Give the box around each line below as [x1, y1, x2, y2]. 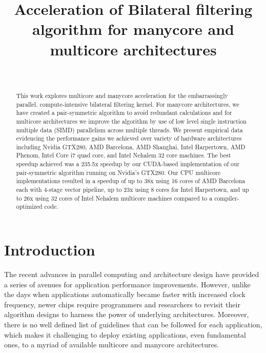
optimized [16, 202, 43, 211]
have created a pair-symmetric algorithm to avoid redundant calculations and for [16, 108, 232, 117]
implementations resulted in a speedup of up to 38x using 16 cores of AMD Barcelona [16, 176, 245, 185]
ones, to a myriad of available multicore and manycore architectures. [4, 339, 219, 350]
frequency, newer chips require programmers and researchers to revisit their [4, 299, 240, 309]
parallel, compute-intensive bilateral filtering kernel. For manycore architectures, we [16, 100, 239, 108]
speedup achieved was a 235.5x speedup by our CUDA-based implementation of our [16, 160, 240, 168]
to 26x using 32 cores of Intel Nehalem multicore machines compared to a [16, 193, 213, 202]
